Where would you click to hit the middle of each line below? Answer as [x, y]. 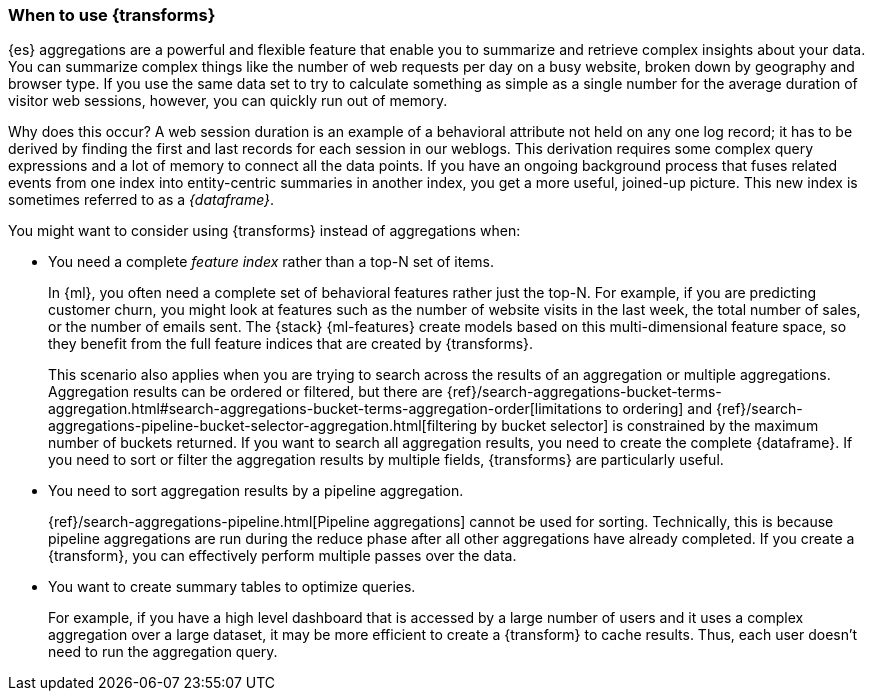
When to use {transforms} [112, 15]
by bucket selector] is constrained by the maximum [650, 426]
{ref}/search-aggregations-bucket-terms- [584, 392]
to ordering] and [659, 409]
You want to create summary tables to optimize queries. [232, 587]
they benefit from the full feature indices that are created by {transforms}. [291, 344]
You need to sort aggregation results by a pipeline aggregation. [256, 491]
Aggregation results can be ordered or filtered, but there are [245, 392]
